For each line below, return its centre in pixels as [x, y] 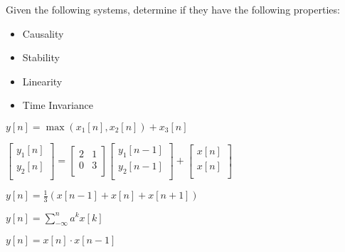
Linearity [42, 81]
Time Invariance [58, 105]
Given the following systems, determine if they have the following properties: [173, 9]
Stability [41, 57]
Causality [43, 33]
